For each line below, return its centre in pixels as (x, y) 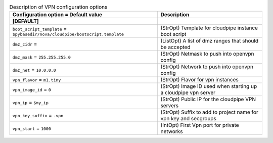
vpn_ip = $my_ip (31, 103)
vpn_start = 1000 (32, 128)
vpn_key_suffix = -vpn (38, 115)
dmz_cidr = (25, 44)
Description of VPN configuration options (58, 7)
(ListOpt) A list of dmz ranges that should (210, 41)
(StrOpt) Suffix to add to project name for (210, 112)
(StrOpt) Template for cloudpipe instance (209, 28)
